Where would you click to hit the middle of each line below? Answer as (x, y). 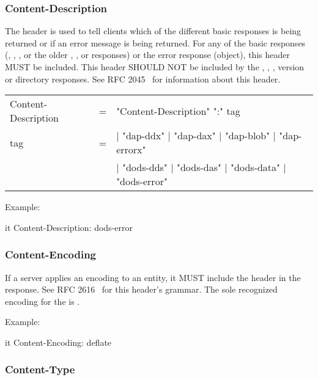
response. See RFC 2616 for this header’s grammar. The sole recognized (141, 289)
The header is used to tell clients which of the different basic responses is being (153, 31)
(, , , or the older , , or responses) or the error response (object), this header (147, 55)
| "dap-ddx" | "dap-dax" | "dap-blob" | (196, 136)
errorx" (131, 150)
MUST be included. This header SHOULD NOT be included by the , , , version (155, 67)
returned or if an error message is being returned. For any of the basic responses (155, 42)
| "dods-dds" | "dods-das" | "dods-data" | (201, 167)
